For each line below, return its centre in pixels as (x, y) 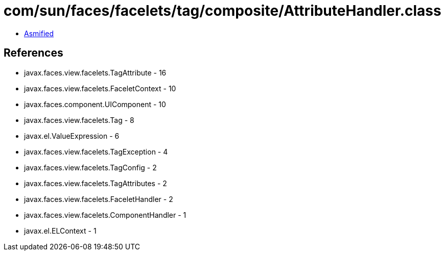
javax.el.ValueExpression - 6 (72, 136)
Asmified (39, 33)
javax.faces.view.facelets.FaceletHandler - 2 (99, 199)
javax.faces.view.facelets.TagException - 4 (96, 151)
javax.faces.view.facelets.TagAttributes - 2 (96, 183)
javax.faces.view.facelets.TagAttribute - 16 (95, 72)
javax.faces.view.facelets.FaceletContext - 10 (100, 88)
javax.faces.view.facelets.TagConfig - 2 (90, 167)
